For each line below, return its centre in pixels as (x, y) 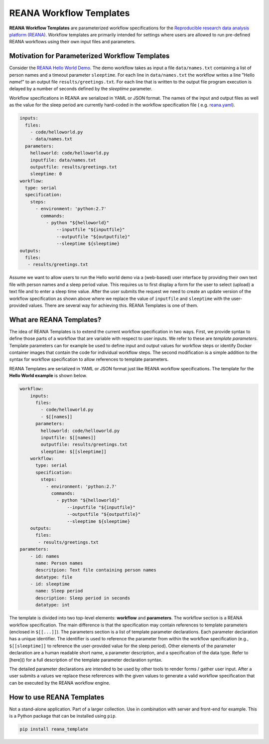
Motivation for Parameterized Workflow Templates (89, 56)
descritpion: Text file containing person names (96, 570)
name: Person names (59, 563)
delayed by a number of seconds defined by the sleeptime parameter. (81, 89)
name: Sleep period (59, 591)
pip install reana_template (54, 729)
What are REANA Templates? (55, 320)
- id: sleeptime (50, 584)
